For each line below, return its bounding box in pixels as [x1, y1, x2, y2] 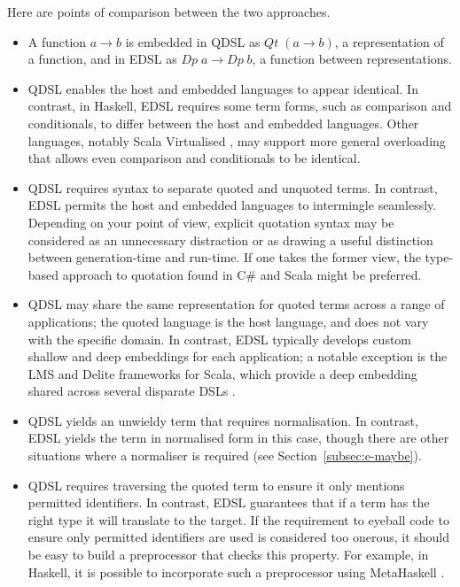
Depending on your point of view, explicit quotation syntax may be [27, 212, 394, 231]
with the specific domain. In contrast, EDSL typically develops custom [27, 329, 412, 348]
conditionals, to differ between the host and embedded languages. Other [27, 113, 419, 132]
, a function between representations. [252, 50, 452, 68]
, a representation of [334, 32, 444, 50]
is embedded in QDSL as [125, 32, 261, 50]
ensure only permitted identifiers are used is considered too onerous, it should [27, 528, 450, 546]
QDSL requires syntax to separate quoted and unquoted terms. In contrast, [27, 178, 438, 197]
